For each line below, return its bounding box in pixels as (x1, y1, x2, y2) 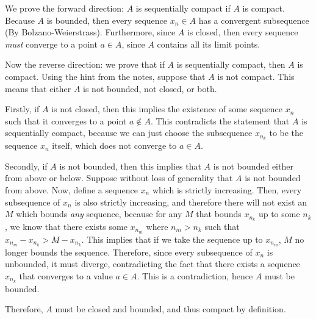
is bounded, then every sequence (46, 13, 168, 26)
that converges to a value (19, 269, 113, 282)
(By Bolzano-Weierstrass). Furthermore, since (5, 26, 176, 38)
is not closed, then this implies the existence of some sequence (51, 102, 283, 115)
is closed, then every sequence (187, 26, 298, 38)
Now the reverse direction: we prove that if (5, 58, 165, 71)
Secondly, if (5, 159, 48, 172)
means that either (5, 82, 71, 95)
